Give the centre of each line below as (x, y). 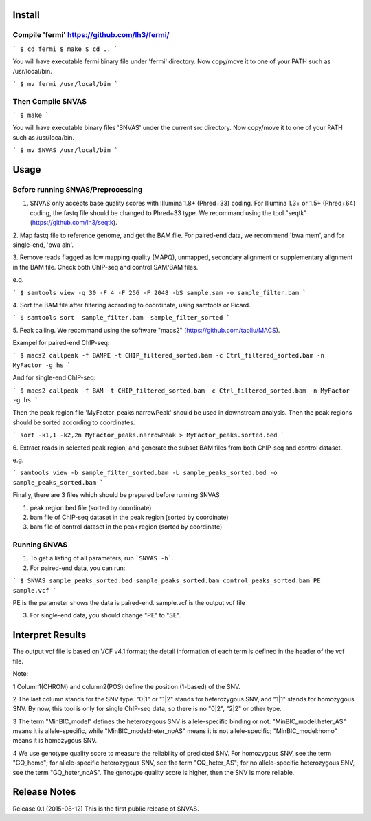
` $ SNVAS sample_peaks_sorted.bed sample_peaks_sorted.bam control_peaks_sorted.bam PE (167, 581)
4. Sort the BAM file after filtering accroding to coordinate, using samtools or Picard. (132, 305)
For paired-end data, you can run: (78, 568)
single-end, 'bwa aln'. (43, 245)
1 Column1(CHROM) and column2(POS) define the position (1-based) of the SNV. (126, 686)
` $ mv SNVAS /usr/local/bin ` (65, 150)
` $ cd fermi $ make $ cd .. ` (65, 49)
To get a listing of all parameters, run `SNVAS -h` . (102, 558)
